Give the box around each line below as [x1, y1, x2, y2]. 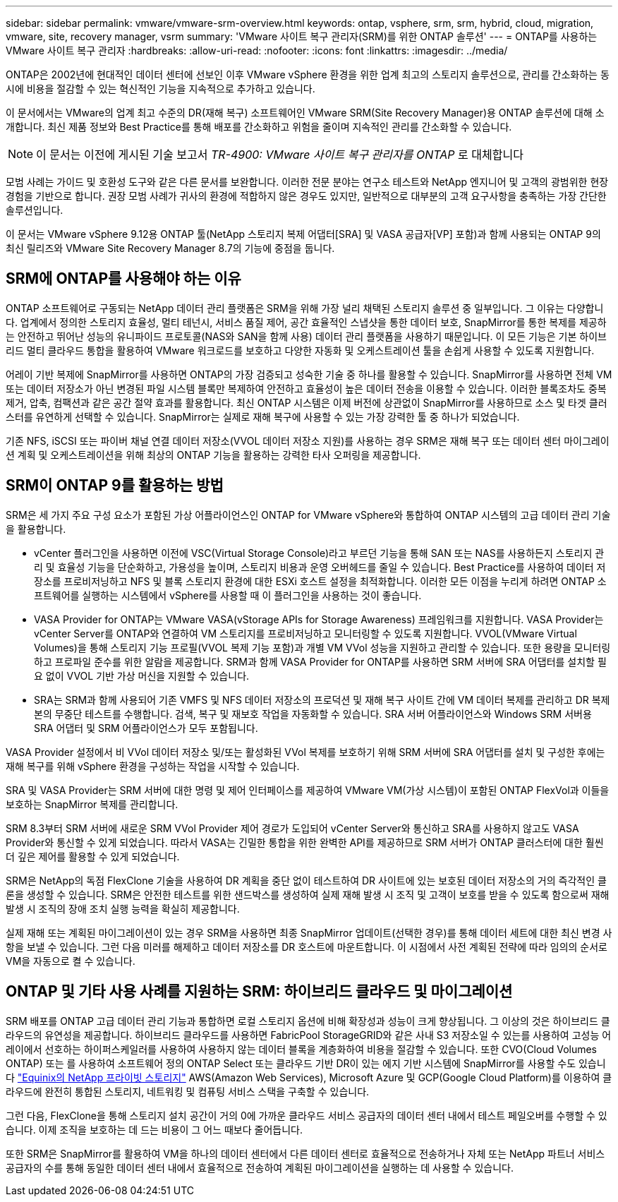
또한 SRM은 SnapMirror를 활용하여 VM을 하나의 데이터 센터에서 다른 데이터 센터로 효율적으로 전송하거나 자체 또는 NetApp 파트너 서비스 [6, 1147, 605, 1160]
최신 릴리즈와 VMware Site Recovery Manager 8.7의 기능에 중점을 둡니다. [6, 242, 335, 254]
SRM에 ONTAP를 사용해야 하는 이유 [6, 270, 241, 288]
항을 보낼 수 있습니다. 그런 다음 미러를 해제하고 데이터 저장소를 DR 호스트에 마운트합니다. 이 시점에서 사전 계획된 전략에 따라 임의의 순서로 [6, 940, 607, 953]
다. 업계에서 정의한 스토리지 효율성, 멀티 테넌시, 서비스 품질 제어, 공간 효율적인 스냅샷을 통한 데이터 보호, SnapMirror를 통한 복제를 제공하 [6, 315, 607, 328]
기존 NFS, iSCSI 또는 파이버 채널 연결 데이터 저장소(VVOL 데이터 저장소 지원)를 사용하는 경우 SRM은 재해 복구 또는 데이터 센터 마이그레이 [6, 434, 610, 447]
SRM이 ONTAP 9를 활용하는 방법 [6, 476, 224, 495]
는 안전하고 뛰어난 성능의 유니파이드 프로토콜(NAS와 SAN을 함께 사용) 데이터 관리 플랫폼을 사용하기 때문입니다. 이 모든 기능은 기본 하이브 [6, 330, 607, 342]
